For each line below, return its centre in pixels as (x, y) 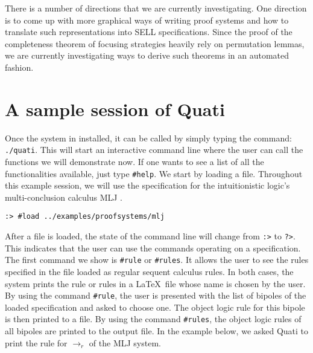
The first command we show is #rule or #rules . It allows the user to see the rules (157, 260)
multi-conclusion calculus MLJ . (64, 197)
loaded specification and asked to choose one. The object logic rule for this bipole (155, 307)
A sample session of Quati (115, 108)
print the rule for (36, 342)
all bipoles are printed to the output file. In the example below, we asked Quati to (157, 331)
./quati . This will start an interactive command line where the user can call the (154, 150)
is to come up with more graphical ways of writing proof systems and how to (147, 20)
